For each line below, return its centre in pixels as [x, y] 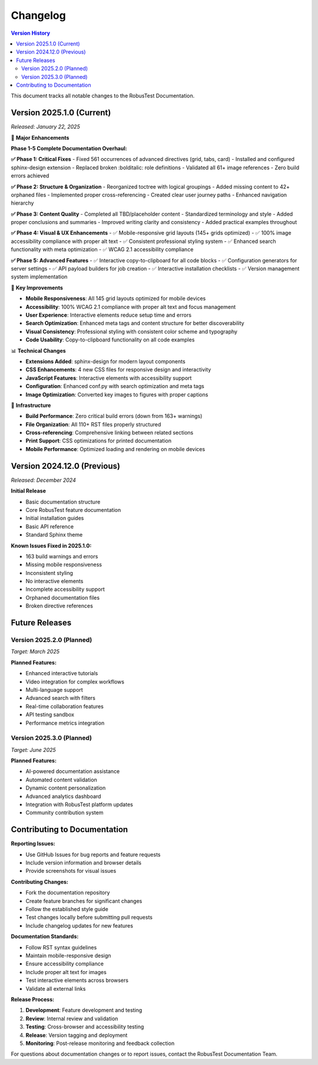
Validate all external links [56, 988]
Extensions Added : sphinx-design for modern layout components [105, 361]
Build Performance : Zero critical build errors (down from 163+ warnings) [114, 416]
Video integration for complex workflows [75, 682]
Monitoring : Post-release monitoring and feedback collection [100, 1043]
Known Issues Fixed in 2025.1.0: [51, 545]
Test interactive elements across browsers [77, 980]
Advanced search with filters [60, 698]
